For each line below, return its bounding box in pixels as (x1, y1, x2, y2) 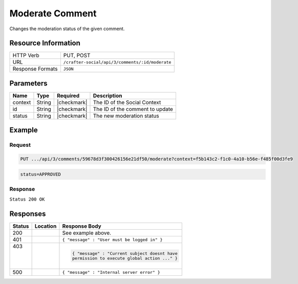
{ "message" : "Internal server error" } (62, 269, 161, 275)
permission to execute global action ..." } (72, 256, 178, 261)
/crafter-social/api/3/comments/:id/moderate (63, 59, 172, 65)
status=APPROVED (20, 171, 61, 177)
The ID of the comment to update (93, 105, 174, 113)
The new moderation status (93, 112, 160, 119)
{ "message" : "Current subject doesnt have (72, 251, 178, 256)
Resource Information (9, 39, 80, 48)
